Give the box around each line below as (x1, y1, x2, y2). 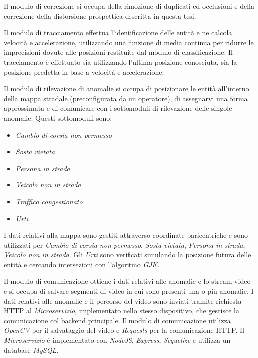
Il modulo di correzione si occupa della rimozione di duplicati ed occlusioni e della (4, 1, 254, 11)
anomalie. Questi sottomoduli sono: (4, 112, 112, 123)
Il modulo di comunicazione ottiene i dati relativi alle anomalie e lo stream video (4, 276, 251, 286)
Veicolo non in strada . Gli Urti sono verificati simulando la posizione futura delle (4, 249, 251, 260)
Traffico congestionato (15, 196, 83, 206)
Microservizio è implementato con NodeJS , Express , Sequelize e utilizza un (4, 335, 231, 345)
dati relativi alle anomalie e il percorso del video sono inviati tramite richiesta (4, 295, 242, 306)
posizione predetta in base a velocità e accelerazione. (4, 66, 164, 77)
